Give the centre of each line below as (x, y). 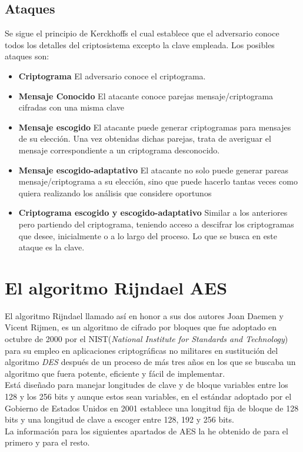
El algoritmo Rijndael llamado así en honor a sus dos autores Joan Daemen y (144, 315)
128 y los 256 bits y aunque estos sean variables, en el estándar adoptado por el (148, 396)
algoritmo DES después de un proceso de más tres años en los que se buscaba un (150, 362)
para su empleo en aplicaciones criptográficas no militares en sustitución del (141, 350)
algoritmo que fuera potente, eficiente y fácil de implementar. (115, 373)
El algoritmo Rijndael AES (116, 287)
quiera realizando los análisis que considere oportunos (115, 192)
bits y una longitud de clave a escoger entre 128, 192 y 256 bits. (119, 419)
